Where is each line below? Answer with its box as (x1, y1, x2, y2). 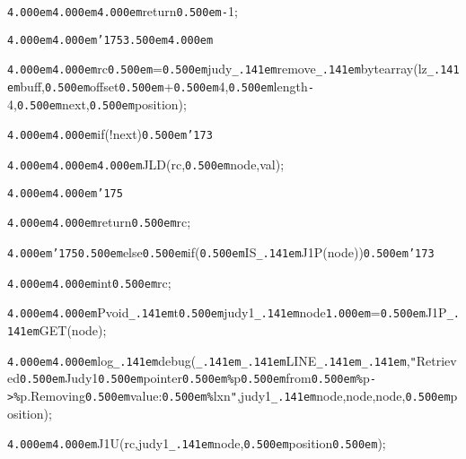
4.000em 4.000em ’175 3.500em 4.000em (7, 33, 214, 47)
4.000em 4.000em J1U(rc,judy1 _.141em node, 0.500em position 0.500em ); (7, 434, 386, 453)
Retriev (416, 351, 457, 369)
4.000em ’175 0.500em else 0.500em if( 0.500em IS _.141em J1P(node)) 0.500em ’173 (7, 242, 435, 261)
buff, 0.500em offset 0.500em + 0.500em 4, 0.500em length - (20, 76, 314, 95)
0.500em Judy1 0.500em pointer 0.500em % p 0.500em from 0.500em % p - (20, 368, 376, 387)
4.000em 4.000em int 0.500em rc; (7, 273, 171, 291)
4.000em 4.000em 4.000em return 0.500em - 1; (7, 2, 238, 20)
